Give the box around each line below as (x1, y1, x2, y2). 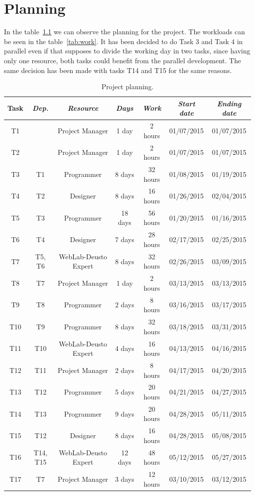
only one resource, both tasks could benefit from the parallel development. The (4, 55, 241, 65)
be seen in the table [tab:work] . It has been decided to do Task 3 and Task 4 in (4, 36, 243, 46)
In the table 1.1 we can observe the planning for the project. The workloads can (4, 26, 245, 37)
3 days (115, 473, 134, 484)
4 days (115, 343, 134, 353)
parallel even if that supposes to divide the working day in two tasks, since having (4, 46, 251, 56)
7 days (115, 234, 134, 245)
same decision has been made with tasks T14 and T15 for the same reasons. (4, 65, 232, 75)
